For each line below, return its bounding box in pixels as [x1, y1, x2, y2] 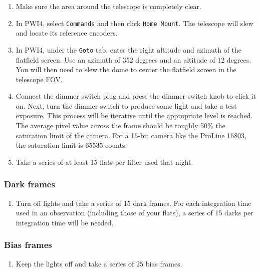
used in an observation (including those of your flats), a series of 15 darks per [16, 207, 253, 218]
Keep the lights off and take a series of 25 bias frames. [16, 258, 182, 268]
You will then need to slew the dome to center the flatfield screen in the [16, 64, 236, 75]
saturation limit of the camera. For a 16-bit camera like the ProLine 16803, [16, 130, 246, 140]
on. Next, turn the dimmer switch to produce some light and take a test [16, 100, 237, 111]
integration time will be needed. [16, 217, 114, 227]
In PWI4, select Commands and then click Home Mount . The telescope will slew [16, 18, 253, 28]
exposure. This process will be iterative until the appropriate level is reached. [16, 110, 253, 121]
